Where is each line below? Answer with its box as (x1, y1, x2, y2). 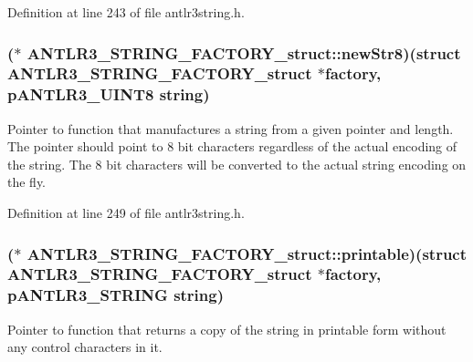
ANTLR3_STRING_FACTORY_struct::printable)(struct (26, 242, 468, 264)
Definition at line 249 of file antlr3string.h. (7, 203, 245, 222)
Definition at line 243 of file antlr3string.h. (7, 3, 245, 21)
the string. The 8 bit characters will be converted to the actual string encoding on (7, 154, 467, 173)
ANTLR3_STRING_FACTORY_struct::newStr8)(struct (26, 41, 461, 64)
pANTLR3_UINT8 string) (7, 83, 210, 106)
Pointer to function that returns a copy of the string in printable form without (7, 319, 447, 338)
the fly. (7, 172, 47, 191)
